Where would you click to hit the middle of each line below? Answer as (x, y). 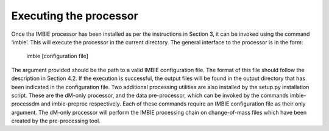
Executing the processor (75, 16)
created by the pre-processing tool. (56, 121)
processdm (25, 104)
